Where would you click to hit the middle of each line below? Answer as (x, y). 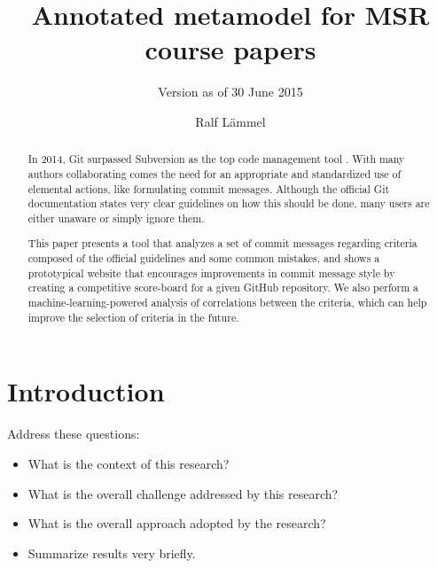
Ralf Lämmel (230, 121)
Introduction (86, 391)
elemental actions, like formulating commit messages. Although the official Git (209, 188)
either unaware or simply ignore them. (116, 218)
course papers (230, 49)
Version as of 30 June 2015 (230, 92)
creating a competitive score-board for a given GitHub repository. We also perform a (223, 288)
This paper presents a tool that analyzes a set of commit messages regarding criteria (222, 243)
